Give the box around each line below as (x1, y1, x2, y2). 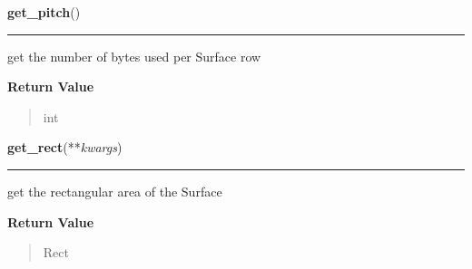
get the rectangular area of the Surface (7, 181, 222, 200)
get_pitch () (7, 3, 81, 21)
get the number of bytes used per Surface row (7, 46, 261, 65)
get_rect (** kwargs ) (7, 138, 123, 157)
